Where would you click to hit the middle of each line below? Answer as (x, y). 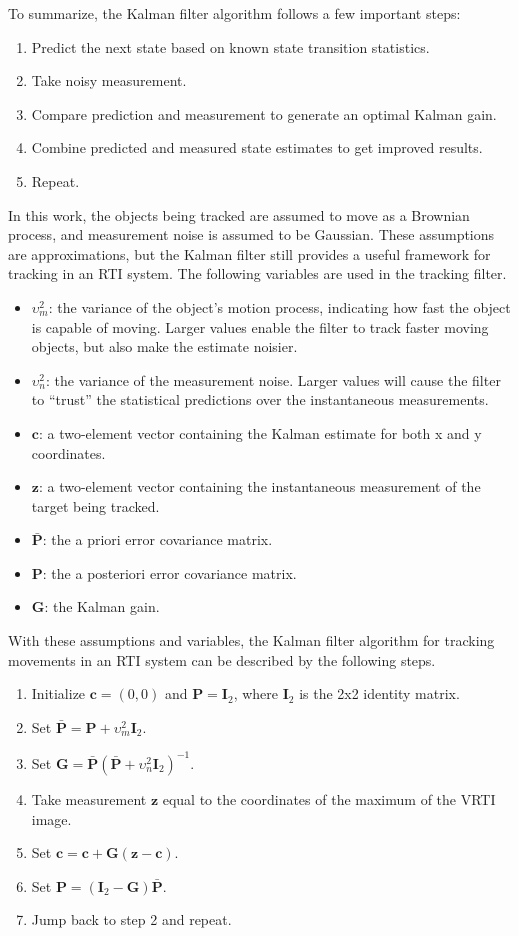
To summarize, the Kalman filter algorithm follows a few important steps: (234, 13)
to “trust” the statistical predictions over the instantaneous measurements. (260, 399)
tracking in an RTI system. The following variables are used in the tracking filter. (257, 273)
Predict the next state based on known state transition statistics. (230, 46)
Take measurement (89, 798)
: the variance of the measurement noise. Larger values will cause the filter (273, 379)
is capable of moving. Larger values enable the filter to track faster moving (260, 326)
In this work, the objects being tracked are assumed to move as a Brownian (239, 214)
